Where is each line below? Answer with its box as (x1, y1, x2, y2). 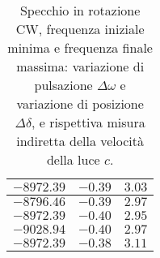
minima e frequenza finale (7, 38, 153, 57)
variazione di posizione (16, 94, 144, 113)
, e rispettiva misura (31, 113, 145, 131)
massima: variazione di (16, 57, 145, 75)
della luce (46, 150, 100, 169)
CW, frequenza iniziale (15, 19, 145, 38)
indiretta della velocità (16, 131, 145, 150)
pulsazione (34, 75, 93, 94)
